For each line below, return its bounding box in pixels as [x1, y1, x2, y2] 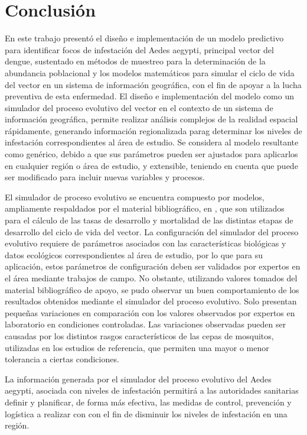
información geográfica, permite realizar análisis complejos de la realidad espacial [5, 113, 298, 125]
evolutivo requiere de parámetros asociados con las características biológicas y [5, 237, 286, 249]
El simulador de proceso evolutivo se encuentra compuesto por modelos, [5, 190, 264, 203]
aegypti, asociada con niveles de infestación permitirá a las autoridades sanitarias [5, 384, 299, 397]
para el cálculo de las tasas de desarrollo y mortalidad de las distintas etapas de [5, 214, 293, 226]
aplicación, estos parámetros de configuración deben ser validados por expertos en [5, 260, 301, 272]
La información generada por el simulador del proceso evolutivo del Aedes [5, 372, 272, 385]
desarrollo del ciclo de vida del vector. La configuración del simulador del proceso [5, 225, 299, 238]
